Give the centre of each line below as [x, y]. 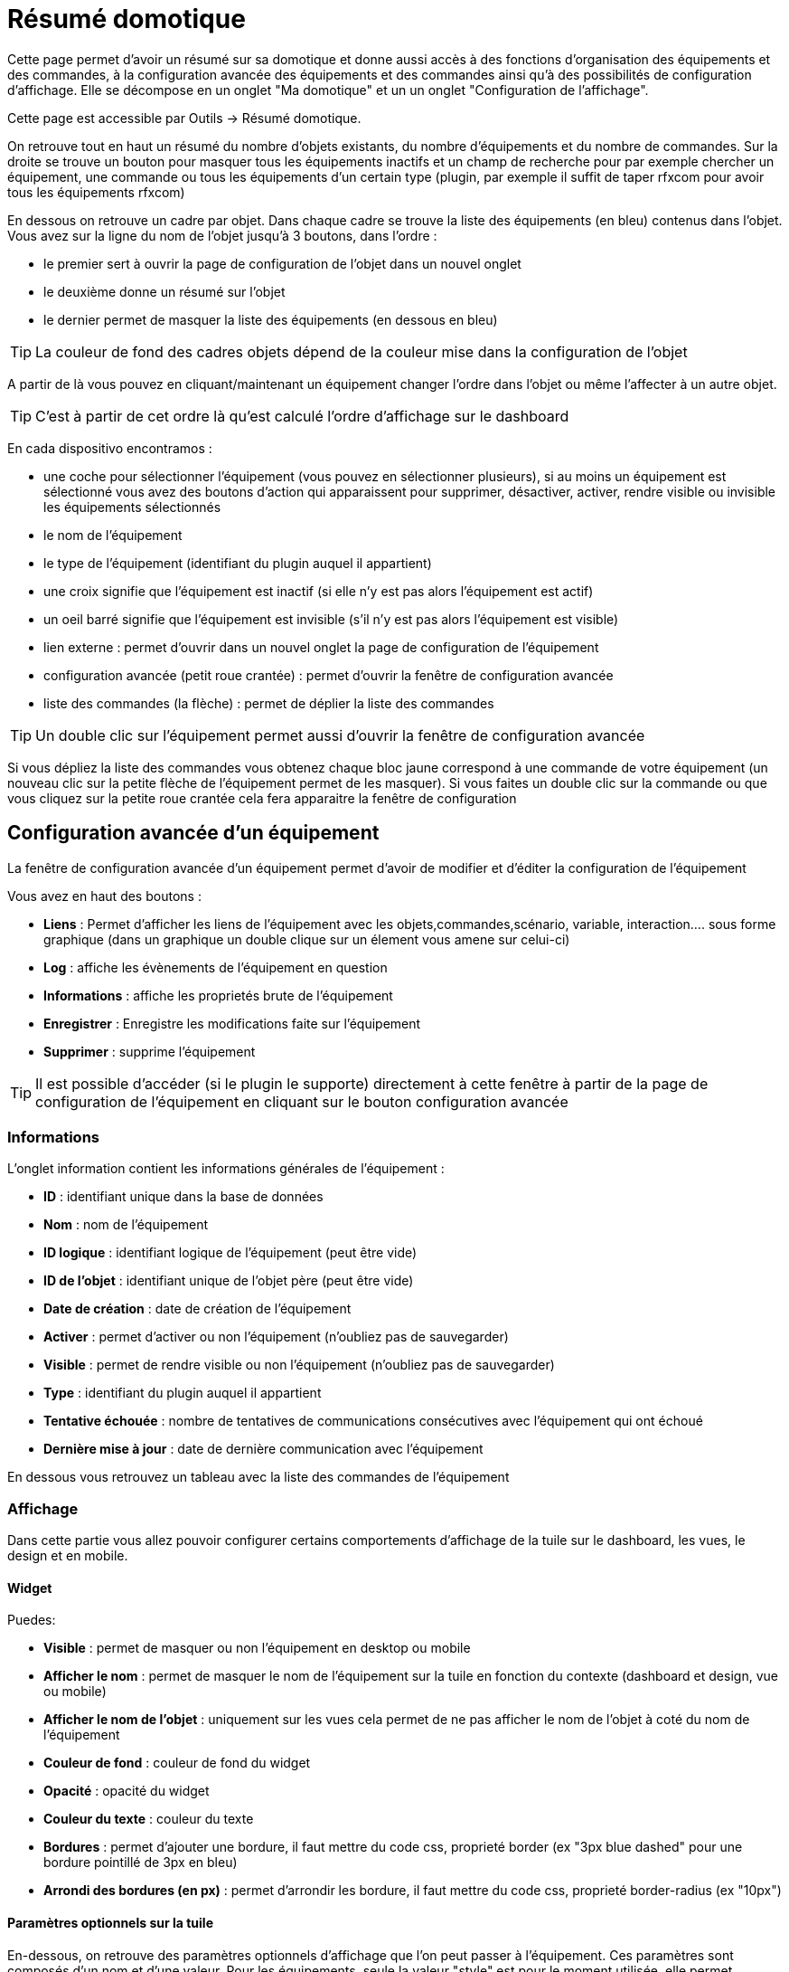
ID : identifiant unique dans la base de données [183, 1197]
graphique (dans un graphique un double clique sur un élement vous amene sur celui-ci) [307, 939]
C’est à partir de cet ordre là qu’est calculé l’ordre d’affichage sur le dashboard [302, 416]
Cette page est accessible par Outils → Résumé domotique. [184, 118]
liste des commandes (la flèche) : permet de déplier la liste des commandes [269, 703]
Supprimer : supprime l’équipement [150, 1051]
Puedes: [32, 1620]
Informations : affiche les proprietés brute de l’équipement [218, 995]
